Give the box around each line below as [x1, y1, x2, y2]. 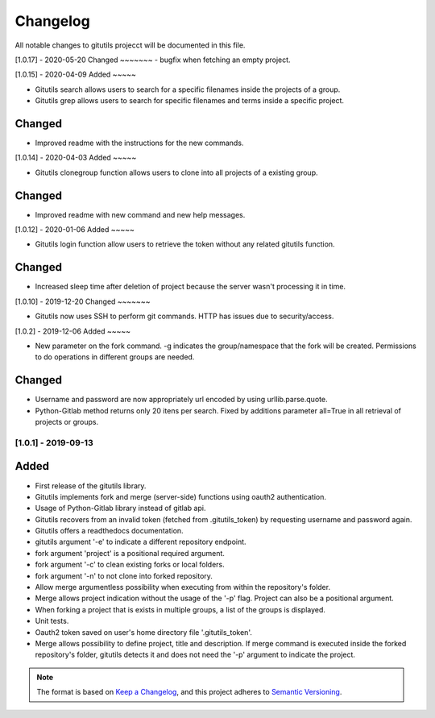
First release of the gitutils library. [35, 480, 147, 491]
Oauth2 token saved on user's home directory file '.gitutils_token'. [35, 627, 253, 637]
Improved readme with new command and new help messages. [35, 210, 246, 219]
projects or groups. [35, 417, 99, 427]
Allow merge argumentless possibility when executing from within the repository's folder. [35, 583, 330, 592]
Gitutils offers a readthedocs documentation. [35, 526, 184, 536]
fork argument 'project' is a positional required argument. [35, 548, 226, 558]
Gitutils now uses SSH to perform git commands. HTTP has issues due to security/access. [35, 311, 334, 322]
